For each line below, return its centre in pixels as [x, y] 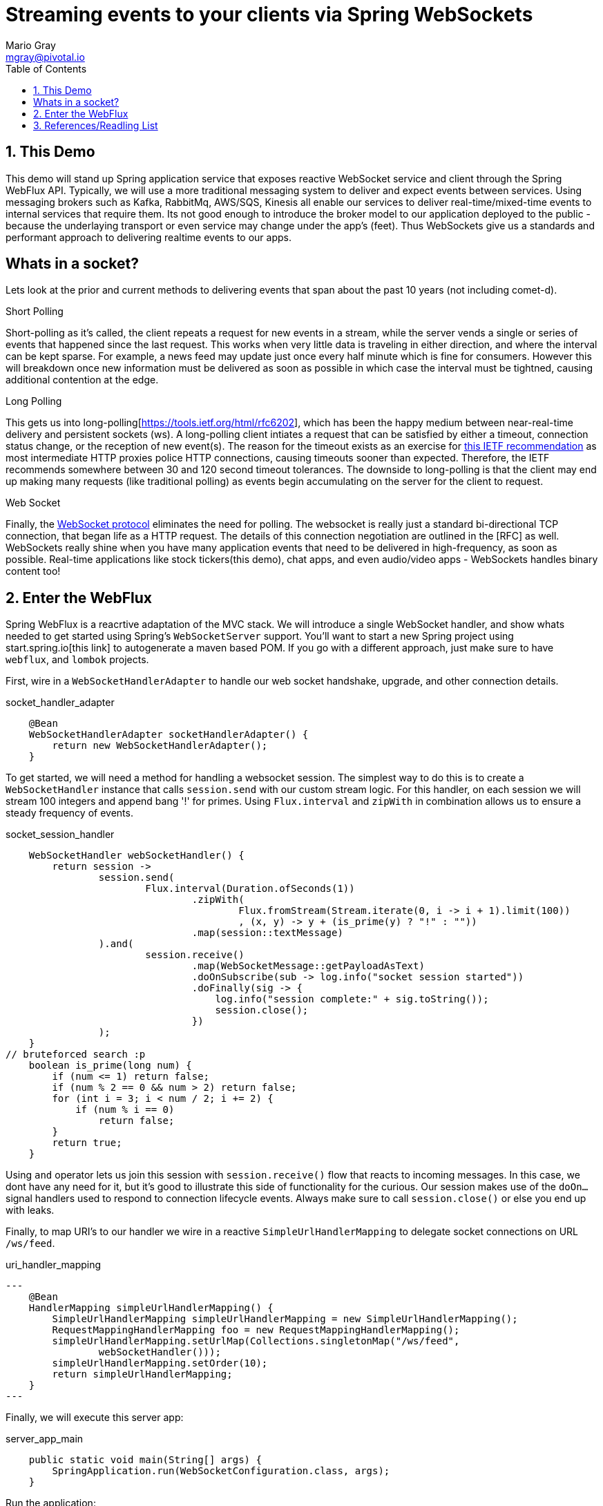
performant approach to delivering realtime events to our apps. [149, 237]
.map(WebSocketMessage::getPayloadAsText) [308, 966]
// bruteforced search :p [76, 1055]
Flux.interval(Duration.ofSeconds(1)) [250, 889]
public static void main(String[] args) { [145, 1460]
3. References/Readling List [96, 125]
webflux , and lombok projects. [77, 660]
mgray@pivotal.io [45, 57]
